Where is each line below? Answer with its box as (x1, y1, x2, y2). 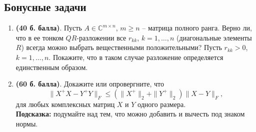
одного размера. (137, 98, 186, 109)
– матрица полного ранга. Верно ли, (142, 22, 252, 33)
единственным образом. (15, 61, 88, 72)
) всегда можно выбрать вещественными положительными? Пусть (21, 42, 222, 52)
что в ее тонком (15, 32, 63, 42)
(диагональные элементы (176, 32, 252, 42)
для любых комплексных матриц (15, 98, 115, 109)
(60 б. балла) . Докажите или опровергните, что (15, 78, 164, 89)
